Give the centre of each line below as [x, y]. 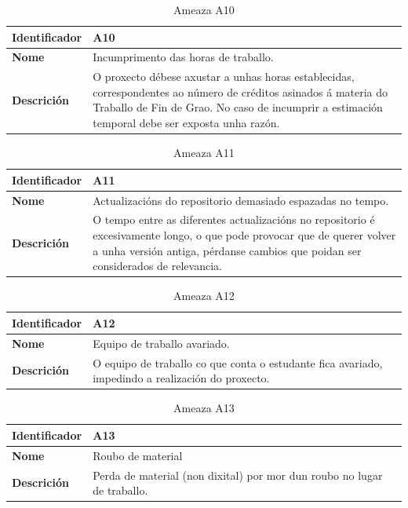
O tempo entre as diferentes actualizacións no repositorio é [234, 219]
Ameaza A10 [204, 9]
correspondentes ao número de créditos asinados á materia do [240, 91]
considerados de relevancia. [157, 266]
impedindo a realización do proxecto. [181, 378]
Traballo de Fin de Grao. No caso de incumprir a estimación [238, 107]
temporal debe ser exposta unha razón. [186, 123]
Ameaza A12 [204, 296]
